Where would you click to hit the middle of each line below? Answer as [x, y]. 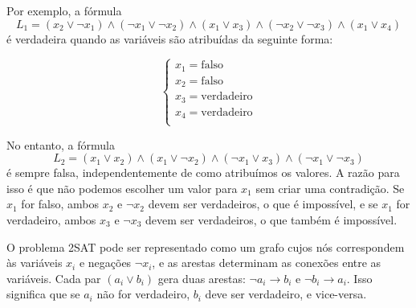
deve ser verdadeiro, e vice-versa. [286, 294]
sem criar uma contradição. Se [330, 188]
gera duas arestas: [202, 278]
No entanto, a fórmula [61, 144]
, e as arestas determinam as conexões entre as [267, 263]
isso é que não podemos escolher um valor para [122, 188]
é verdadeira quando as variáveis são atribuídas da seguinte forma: [170, 38]
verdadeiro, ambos [51, 220]
